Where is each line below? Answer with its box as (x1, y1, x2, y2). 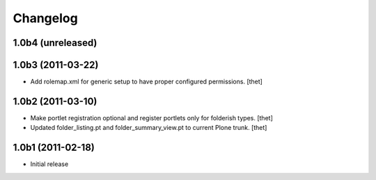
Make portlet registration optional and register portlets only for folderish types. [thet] (30, 113, 273, 122)
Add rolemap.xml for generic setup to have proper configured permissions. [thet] (30, 77, 263, 86)
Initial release (30, 160, 69, 168)
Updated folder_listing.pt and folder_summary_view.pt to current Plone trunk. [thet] (30, 124, 267, 132)
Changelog (13, 10, 78, 26)
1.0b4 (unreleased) (13, 37, 97, 49)
